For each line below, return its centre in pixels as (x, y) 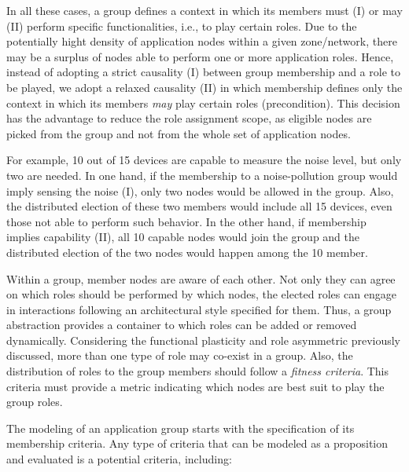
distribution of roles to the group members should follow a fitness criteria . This (198, 371)
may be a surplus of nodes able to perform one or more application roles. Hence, (200, 56)
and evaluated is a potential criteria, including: (119, 459)
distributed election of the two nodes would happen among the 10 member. (187, 252)
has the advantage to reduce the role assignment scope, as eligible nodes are (189, 118)
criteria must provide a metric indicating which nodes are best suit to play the (195, 386)
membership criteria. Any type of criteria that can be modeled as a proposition (197, 443)
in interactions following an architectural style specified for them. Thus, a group (199, 309)
